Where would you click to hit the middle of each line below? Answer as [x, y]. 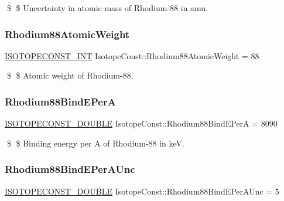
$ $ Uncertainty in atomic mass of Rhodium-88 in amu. [107, 8]
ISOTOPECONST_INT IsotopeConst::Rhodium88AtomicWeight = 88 [132, 55]
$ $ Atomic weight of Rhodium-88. [70, 75]
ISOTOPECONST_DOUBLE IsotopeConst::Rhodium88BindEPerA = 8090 [141, 123]
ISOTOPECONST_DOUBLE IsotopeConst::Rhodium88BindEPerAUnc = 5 [142, 191]
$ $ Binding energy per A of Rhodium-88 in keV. [95, 143]
